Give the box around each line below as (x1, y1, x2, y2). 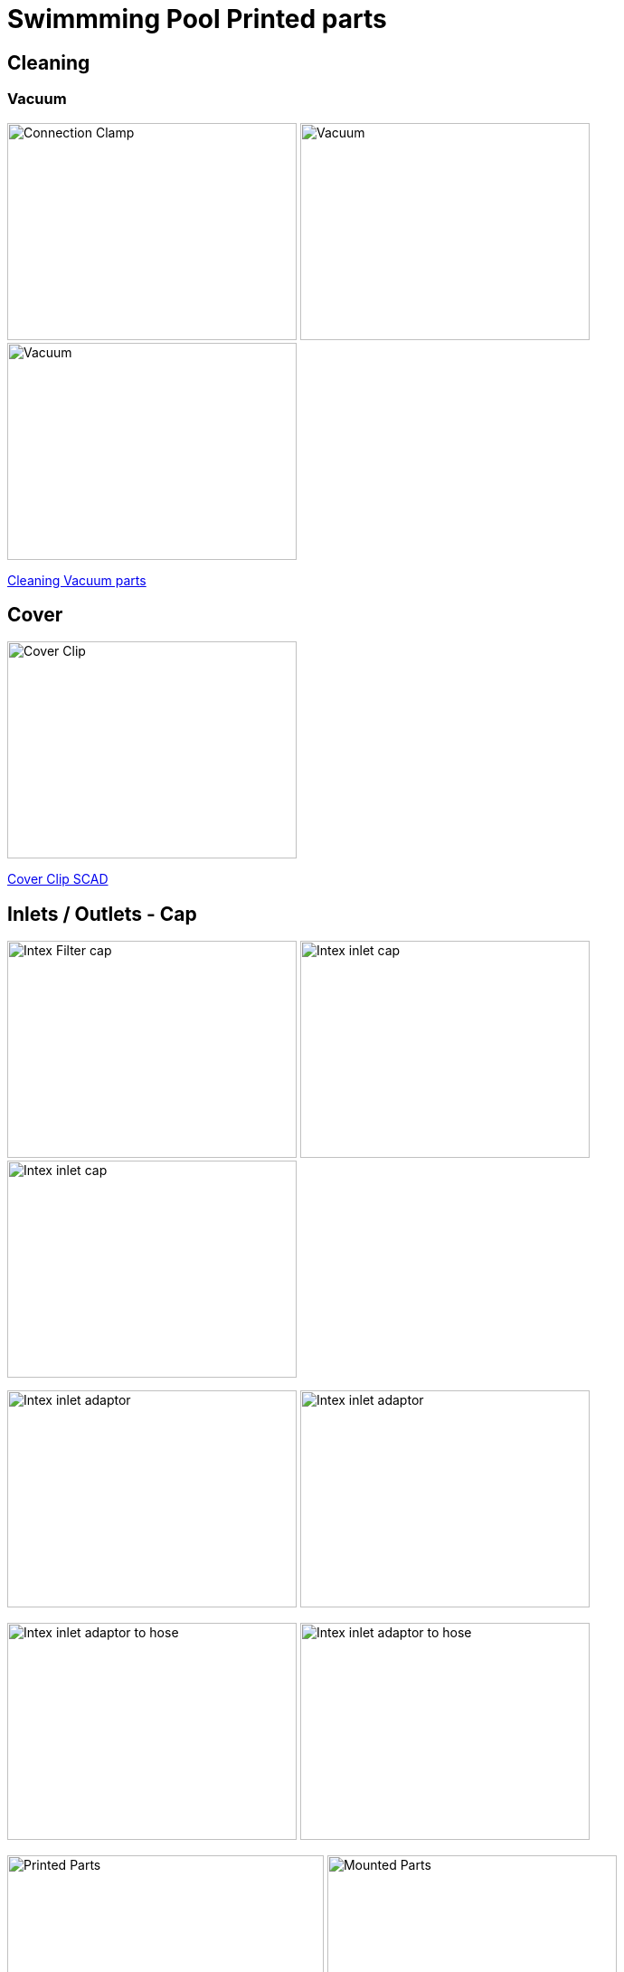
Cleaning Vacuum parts (7, 572, 147, 588)
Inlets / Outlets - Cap (7, 902, 197, 925)
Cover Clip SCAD (7, 871, 109, 887)
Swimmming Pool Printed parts (7, 4, 387, 34)
